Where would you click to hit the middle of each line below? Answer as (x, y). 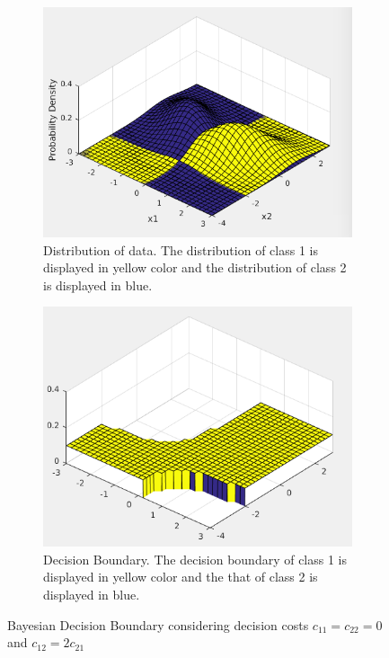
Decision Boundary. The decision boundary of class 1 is (195, 559)
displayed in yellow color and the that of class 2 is (181, 577)
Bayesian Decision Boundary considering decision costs (158, 624)
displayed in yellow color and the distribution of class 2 (195, 267)
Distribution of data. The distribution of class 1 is (181, 249)
